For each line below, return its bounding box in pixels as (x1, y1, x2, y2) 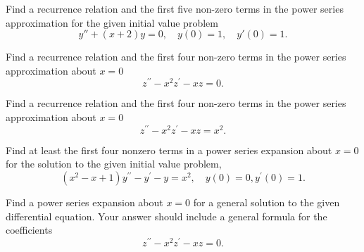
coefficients (6, 222, 53, 237)
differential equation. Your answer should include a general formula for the (6, 208, 327, 223)
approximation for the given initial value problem (6, 15, 218, 30)
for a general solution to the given (193, 194, 340, 209)
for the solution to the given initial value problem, (6, 156, 222, 171)
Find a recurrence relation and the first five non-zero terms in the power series (6, 1, 344, 15)
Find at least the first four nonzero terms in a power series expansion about (6, 142, 332, 157)
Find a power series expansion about (6, 194, 163, 209)
